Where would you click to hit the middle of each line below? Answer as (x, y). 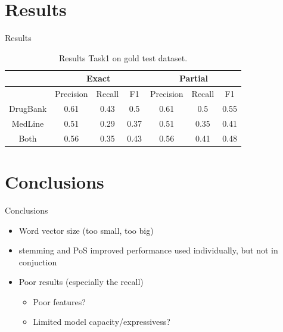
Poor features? (59, 301)
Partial (194, 78)
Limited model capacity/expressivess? (102, 322)
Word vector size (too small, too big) (86, 230)
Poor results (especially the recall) (81, 282)
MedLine (28, 123)
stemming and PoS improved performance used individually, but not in (148, 250)
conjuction (38, 261)
